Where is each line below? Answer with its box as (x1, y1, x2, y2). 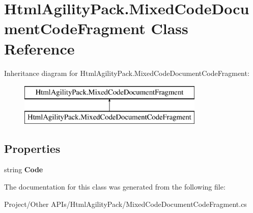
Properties (4, 140, 61, 156)
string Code (4, 164, 43, 175)
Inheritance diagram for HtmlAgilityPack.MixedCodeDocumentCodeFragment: (4, 67, 249, 78)
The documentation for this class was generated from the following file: (4, 181, 226, 192)
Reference (4, 38, 75, 59)
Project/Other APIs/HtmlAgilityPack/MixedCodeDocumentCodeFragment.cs (4, 198, 247, 209)
